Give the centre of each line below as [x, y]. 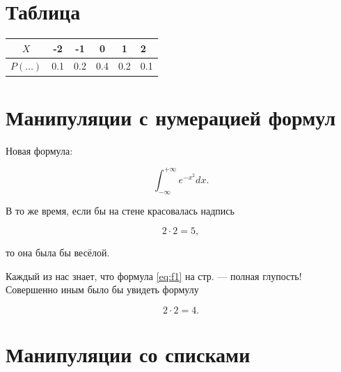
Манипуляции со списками [128, 354]
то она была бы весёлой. [58, 253]
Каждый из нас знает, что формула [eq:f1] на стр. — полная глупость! [154, 276]
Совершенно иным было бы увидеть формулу [102, 289]
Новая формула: [39, 150]
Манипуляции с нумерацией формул [171, 117]
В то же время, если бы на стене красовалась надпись [120, 210]
